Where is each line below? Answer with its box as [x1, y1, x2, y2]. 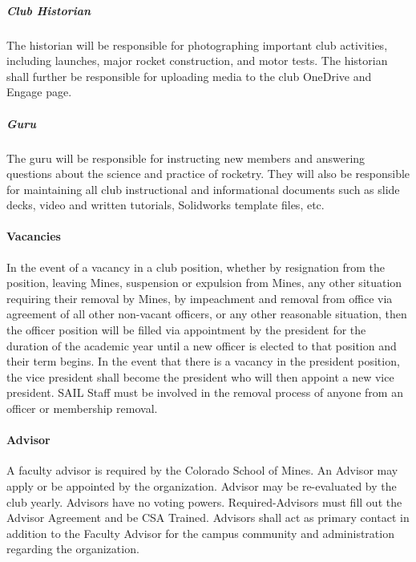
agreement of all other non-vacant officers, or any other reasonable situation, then [6, 305, 407, 322]
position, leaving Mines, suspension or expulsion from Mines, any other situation [6, 274, 402, 291]
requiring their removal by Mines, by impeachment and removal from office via [6, 289, 393, 306]
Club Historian [6, 2, 91, 18]
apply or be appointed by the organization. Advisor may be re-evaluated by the [6, 478, 397, 494]
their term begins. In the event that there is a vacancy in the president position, [6, 353, 400, 370]
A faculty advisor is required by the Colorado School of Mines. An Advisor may [6, 462, 398, 479]
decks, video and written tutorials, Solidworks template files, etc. [6, 196, 325, 213]
